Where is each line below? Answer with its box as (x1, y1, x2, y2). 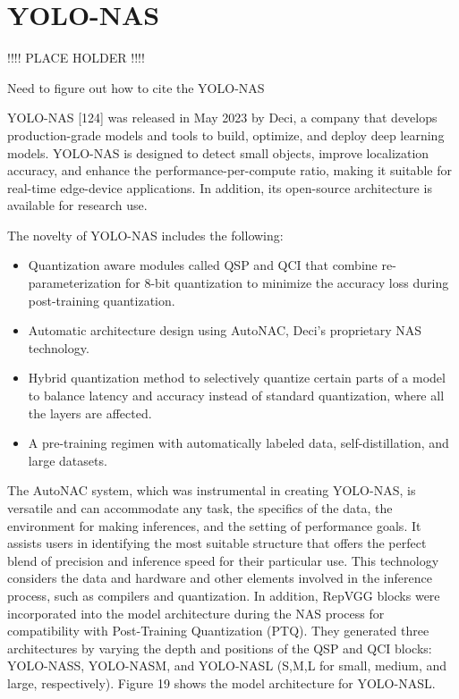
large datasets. (28, 451, 107, 469)
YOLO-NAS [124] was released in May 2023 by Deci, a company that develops (7, 108, 438, 127)
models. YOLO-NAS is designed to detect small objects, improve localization (7, 143, 429, 162)
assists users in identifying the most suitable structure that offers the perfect (7, 534, 427, 552)
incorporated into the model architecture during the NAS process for (7, 603, 385, 622)
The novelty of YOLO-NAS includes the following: (7, 225, 284, 244)
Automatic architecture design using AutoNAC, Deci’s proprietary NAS (28, 321, 422, 340)
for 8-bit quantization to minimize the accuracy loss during (124, 274, 449, 292)
